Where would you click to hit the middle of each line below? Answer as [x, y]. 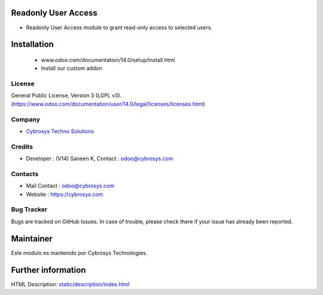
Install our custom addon [71, 68]
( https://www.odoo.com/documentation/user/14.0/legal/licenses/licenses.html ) [108, 104]
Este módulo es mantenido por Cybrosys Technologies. [79, 253]
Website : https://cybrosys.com [65, 194]
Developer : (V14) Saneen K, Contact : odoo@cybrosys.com [100, 159]
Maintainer [32, 239]
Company [25, 119]
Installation [32, 44]
